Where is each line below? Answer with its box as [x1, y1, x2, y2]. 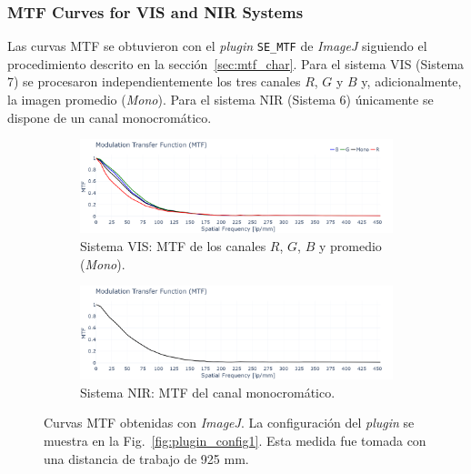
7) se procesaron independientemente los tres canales [7, 72, 301, 91]
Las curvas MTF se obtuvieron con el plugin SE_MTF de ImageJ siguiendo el [7, 36, 427, 55]
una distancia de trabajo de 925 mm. [44, 449, 249, 468]
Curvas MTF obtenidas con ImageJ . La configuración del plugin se [44, 413, 415, 432]
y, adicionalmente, [361, 72, 462, 91]
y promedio [318, 236, 382, 255]
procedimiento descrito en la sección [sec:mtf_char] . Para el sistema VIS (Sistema [7, 54, 465, 73]
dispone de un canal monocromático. [7, 107, 212, 126]
